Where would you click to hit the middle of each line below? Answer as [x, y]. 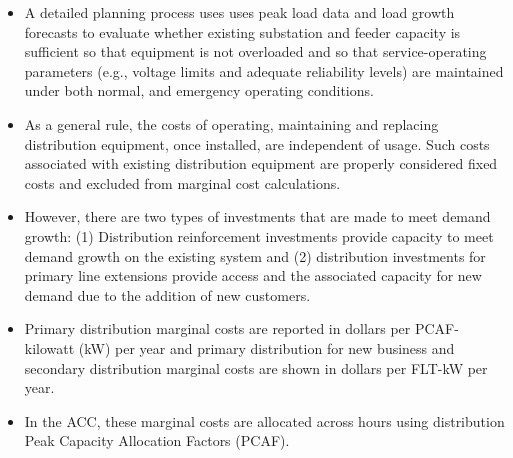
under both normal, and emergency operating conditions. [199, 90]
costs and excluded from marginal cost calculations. [182, 182]
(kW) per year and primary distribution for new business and [266, 347]
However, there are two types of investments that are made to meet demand [257, 216]
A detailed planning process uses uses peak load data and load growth [239, 12]
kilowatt [49, 347]
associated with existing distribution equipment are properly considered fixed [261, 163]
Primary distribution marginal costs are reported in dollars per [217, 328]
